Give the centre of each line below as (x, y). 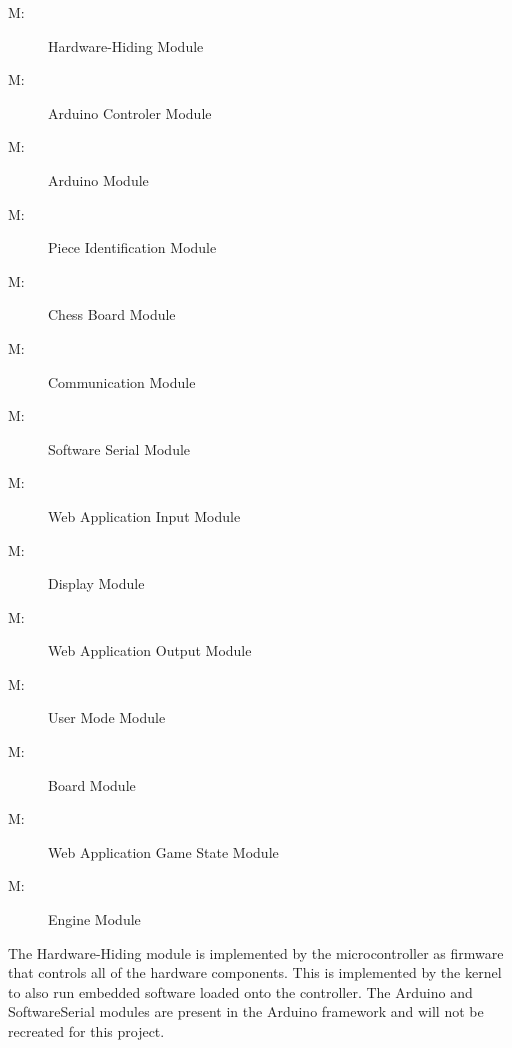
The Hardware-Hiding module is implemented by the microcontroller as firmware (256, 952)
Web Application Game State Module (163, 851)
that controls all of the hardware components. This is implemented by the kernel (255, 972)
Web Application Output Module (150, 650)
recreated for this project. (86, 1031)
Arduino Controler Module (130, 112)
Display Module (96, 583)
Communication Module (122, 381)
